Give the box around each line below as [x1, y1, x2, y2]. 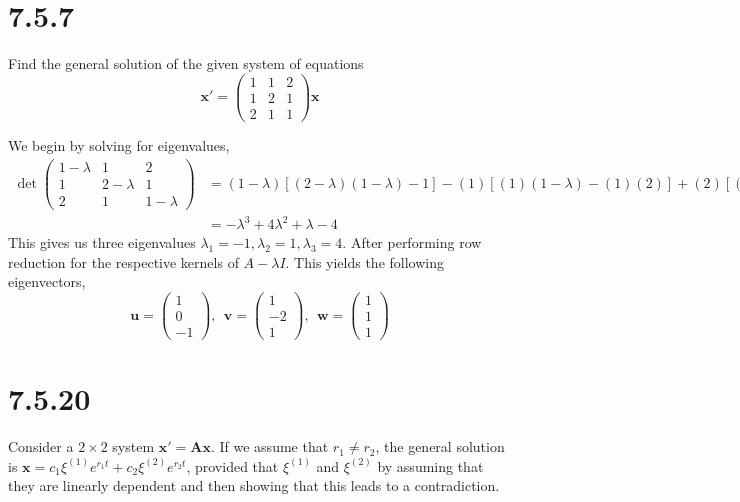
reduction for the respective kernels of [8, 251, 239, 272]
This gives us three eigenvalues [8, 232, 196, 253]
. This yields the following [285, 251, 444, 272]
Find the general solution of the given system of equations [8, 53, 364, 74]
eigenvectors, [8, 271, 86, 292]
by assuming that [377, 455, 484, 476]
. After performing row [342, 232, 482, 253]
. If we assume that [210, 436, 329, 457]
